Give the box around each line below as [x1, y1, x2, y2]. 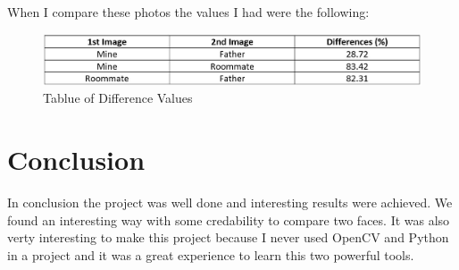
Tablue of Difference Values [43, 89, 193, 107]
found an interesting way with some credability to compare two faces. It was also [7, 210, 450, 229]
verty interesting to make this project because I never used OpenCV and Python [7, 228, 449, 247]
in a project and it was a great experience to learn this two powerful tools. [7, 245, 414, 264]
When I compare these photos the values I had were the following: [7, 3, 370, 21]
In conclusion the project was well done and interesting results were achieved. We [7, 192, 453, 211]
